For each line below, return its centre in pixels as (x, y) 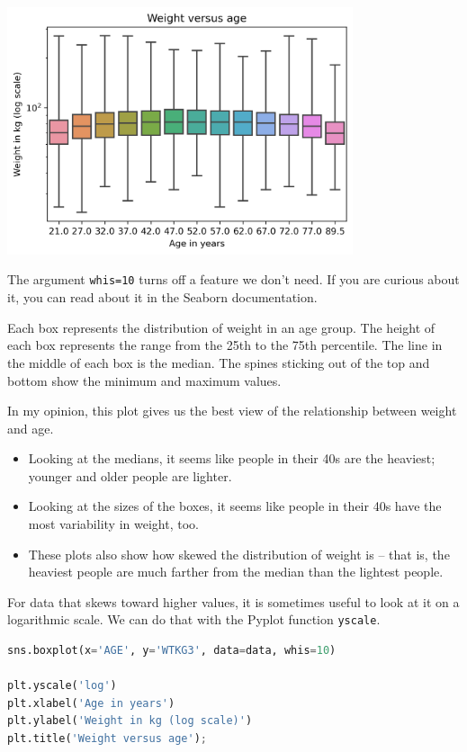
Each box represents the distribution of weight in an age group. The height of (221, 327)
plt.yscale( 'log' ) (62, 686)
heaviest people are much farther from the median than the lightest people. (236, 572)
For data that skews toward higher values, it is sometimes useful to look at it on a (233, 601)
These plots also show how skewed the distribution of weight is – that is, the (239, 554)
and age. (31, 428)
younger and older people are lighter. (130, 475)
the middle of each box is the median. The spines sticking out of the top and (219, 362)
